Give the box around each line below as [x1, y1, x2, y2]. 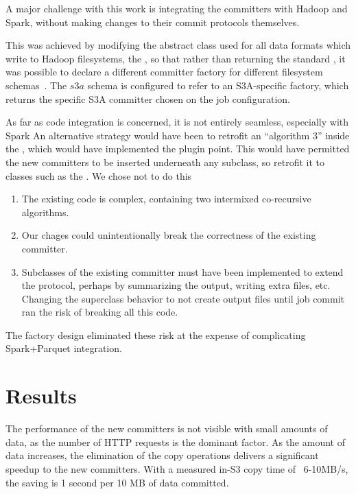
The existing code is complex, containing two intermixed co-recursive [21, 191, 311, 206]
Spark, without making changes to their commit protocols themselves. [5, 14, 300, 29]
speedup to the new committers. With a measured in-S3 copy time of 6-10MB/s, [5, 461, 348, 475]
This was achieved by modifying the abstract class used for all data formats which [5, 38, 351, 52]
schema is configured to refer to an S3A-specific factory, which [87, 78, 349, 92]
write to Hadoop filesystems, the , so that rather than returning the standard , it [5, 51, 346, 65]
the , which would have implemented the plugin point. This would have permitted [5, 141, 350, 156]
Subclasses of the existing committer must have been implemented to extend [21, 264, 344, 279]
